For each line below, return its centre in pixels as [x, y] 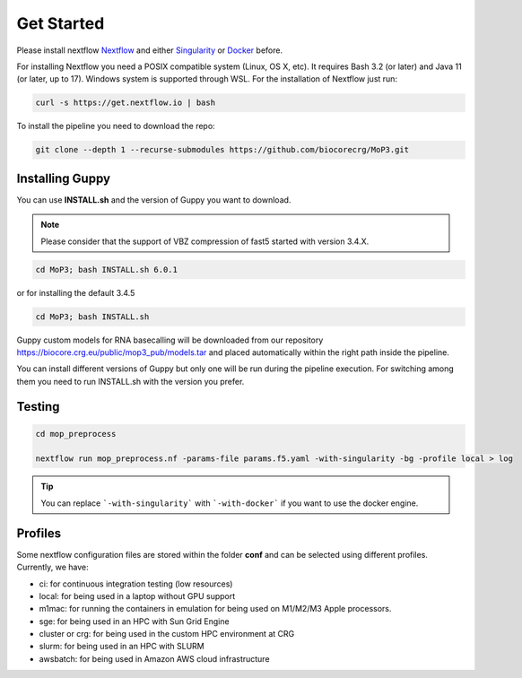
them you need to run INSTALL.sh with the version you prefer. [130, 381]
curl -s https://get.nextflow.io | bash [125, 103]
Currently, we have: [52, 567]
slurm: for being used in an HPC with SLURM [122, 647]
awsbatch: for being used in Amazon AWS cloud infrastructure [154, 658]
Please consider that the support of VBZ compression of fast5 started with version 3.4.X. [205, 241]
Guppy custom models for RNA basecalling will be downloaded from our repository [170, 340]
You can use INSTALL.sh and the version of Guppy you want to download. [154, 200]
